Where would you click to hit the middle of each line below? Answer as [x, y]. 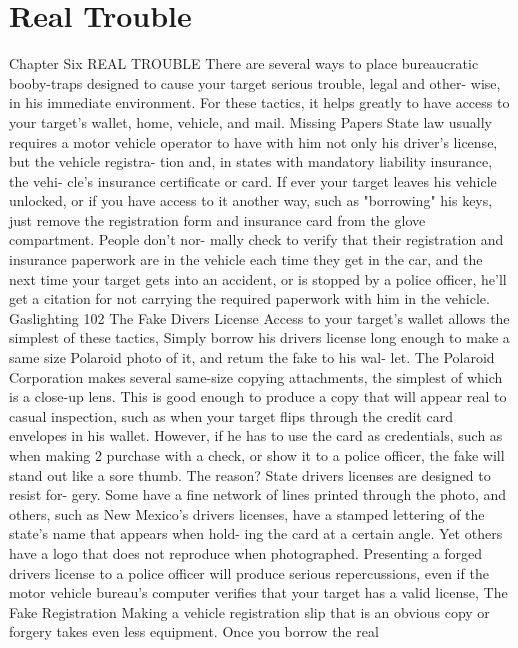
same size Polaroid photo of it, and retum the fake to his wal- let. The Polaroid [252, 357]
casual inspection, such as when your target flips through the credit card [231, 415]
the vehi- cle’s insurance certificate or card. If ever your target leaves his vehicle [253, 180]
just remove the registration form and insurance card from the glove [217, 219]
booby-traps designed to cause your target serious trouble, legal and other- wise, [255, 82]
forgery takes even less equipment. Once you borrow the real [194, 631]
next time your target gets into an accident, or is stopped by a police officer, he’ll [258, 278]
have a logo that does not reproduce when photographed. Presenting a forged [246, 552]
